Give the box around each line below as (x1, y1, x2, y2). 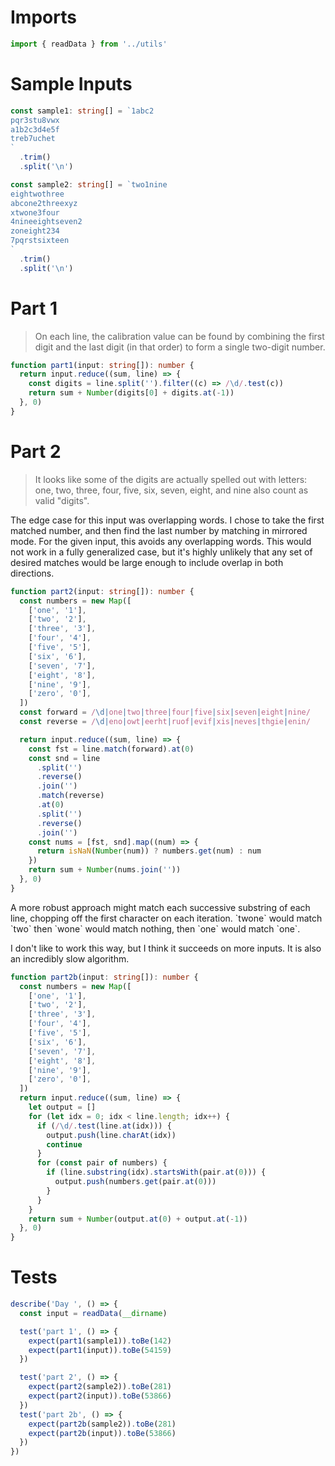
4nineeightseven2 (10, 217, 83, 227)
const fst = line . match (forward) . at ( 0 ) (28, 744, 195, 754)
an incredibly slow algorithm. (10, 952, 130, 965)
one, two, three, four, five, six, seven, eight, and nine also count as (34, 484, 309, 496)
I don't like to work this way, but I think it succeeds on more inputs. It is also (10, 942, 322, 954)
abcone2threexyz (10, 198, 78, 208)
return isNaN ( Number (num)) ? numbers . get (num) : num (36, 846, 262, 856)
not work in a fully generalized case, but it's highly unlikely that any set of (10, 546, 313, 558)
